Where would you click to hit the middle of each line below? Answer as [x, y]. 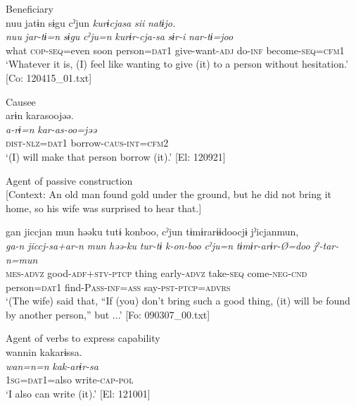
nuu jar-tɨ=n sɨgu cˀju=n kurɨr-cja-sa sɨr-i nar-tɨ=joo [120, 36]
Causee [21, 101]
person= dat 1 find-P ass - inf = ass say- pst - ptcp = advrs [118, 287]
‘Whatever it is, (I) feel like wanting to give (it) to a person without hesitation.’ [177, 64]
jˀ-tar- [326, 245]
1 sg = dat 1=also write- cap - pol [70, 380]
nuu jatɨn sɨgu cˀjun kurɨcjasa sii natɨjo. [91, 22]
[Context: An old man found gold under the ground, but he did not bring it [169, 194]
